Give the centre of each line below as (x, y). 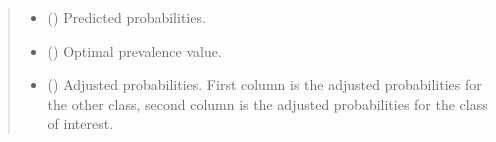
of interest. (80, 123)
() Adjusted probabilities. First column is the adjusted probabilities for (264, 84)
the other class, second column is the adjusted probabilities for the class (267, 103)
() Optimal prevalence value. (134, 50)
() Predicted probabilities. (126, 17)
